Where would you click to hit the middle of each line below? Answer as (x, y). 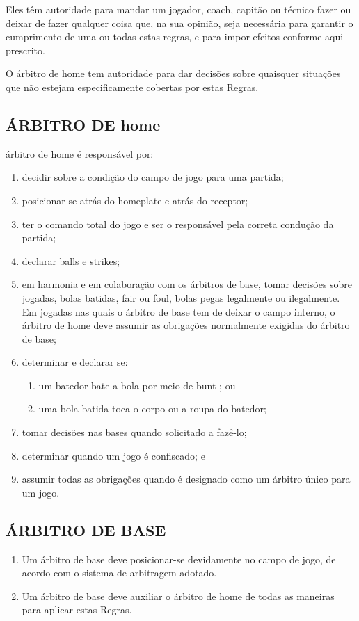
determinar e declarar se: (75, 362)
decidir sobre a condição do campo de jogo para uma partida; (153, 177)
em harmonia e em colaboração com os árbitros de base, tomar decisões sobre (187, 284)
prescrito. (25, 50)
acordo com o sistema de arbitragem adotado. (119, 573)
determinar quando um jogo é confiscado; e (113, 455)
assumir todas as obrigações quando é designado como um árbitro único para (186, 479)
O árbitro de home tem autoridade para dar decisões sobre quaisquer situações (173, 73)
